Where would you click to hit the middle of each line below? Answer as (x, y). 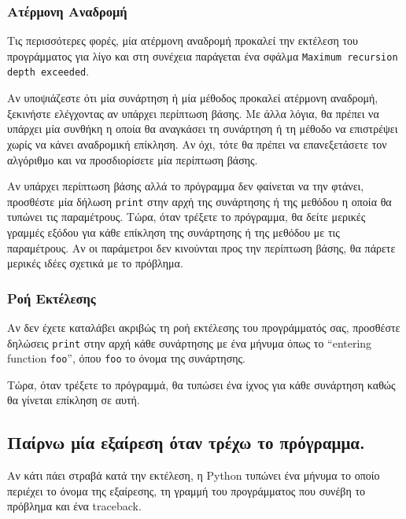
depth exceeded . (48, 71)
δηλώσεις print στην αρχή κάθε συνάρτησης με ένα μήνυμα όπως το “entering (190, 342)
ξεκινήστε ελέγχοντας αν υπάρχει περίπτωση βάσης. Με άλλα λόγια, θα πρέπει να (193, 113)
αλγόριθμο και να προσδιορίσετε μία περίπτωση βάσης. (133, 159)
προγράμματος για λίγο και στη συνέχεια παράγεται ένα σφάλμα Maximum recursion (203, 55)
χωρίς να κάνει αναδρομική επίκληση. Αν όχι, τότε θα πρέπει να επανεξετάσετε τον (197, 144)
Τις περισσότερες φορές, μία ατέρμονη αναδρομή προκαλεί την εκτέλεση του (183, 40)
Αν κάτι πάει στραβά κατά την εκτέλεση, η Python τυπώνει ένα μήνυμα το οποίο (194, 475)
